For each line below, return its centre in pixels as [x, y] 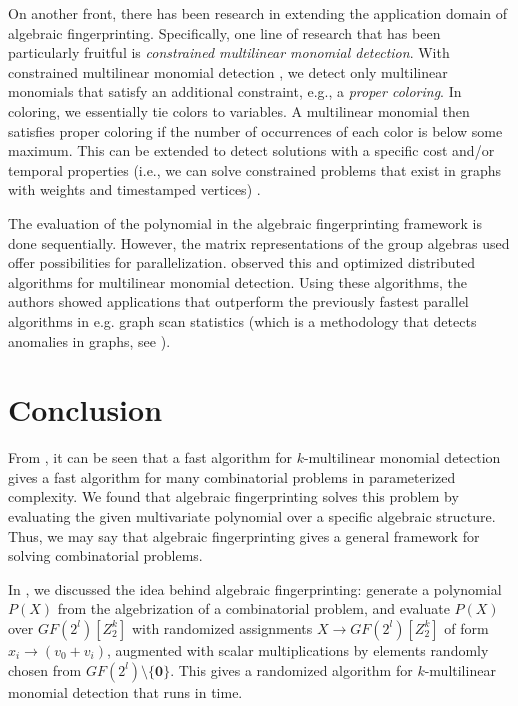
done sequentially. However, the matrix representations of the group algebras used [259, 242]
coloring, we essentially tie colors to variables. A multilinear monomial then [239, 110]
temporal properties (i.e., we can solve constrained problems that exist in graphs [255, 169]
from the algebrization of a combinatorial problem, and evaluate [253, 608]
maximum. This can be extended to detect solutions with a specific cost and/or [251, 150]
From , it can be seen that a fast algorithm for [150, 457]
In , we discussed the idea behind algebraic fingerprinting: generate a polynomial [255, 588]
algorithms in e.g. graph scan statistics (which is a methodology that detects [242, 320]
